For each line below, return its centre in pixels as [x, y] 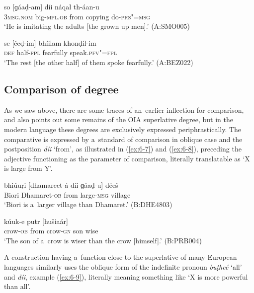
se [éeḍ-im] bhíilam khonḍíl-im [50, 42]
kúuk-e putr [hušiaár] [36, 221]
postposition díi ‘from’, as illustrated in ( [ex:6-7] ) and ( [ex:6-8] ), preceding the [123, 149]
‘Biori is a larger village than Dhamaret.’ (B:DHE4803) [88, 204]
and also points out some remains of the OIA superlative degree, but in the [119, 119]
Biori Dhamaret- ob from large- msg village [67, 194]
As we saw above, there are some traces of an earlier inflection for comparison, [124, 110]
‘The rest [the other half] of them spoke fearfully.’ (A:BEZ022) [99, 62]
